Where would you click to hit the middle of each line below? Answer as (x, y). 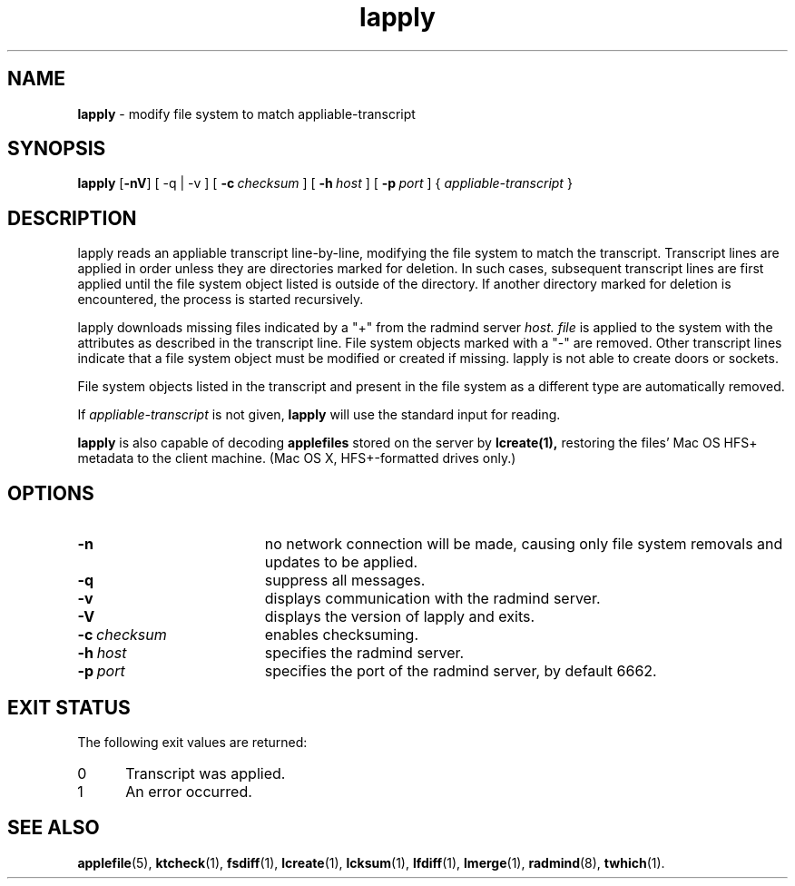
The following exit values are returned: (192, 742)
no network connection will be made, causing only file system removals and (524, 544)
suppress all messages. (345, 581)
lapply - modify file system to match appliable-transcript (246, 113)
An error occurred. (189, 791)
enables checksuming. (342, 635)
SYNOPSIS (57, 149)
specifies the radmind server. (364, 653)
